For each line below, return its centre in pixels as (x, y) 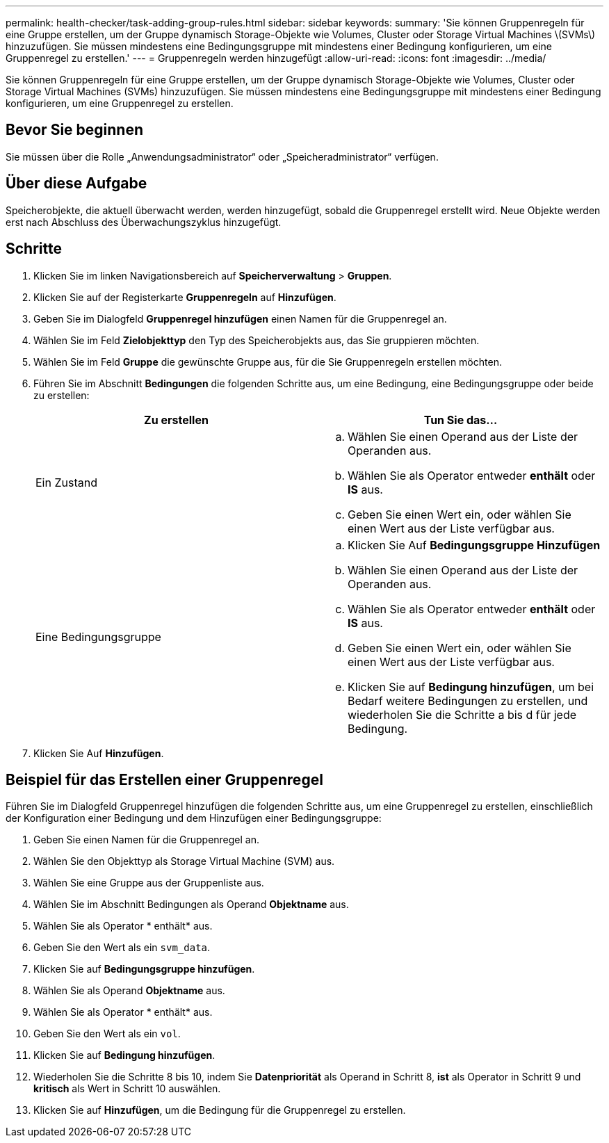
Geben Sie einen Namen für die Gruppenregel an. (147, 840)
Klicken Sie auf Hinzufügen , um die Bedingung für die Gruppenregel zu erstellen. (220, 1110)
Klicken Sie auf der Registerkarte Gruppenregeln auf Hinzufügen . (185, 297)
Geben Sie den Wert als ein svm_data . (122, 948)
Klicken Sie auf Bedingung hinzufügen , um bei (471, 687)
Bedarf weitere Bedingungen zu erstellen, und (468, 700)
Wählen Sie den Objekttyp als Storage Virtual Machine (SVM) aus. (184, 861)
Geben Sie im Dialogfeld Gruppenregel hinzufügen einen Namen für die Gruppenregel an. (240, 318)
